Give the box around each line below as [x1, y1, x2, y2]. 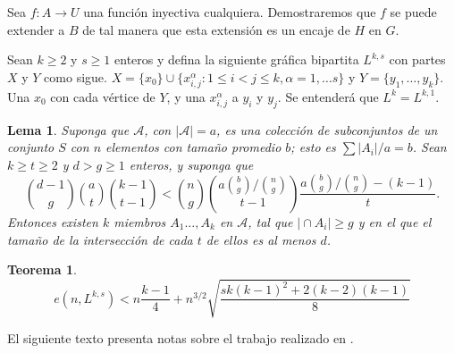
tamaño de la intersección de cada [7, 230, 193, 248]
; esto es [290, 138, 336, 156]
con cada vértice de [50, 87, 156, 105]
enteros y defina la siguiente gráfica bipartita [114, 50, 359, 69]
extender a [7, 20, 65, 38]
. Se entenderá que [277, 87, 379, 105]
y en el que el [357, 212, 432, 231]
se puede [390, 3, 437, 21]
